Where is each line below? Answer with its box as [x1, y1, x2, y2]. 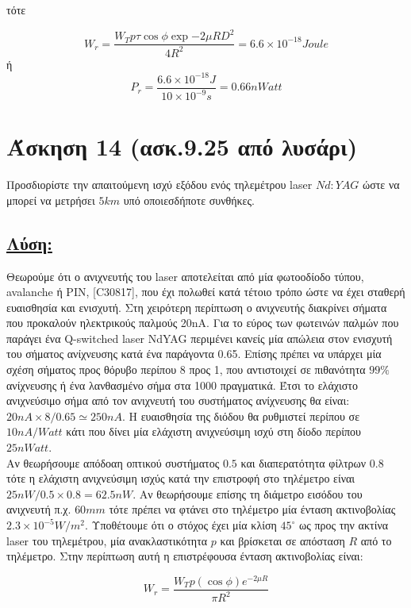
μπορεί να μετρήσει [6, 191, 95, 208]
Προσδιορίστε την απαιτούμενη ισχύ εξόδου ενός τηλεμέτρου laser [6, 176, 313, 193]
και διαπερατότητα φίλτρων [240, 454, 367, 471]
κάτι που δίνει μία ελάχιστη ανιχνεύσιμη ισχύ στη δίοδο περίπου [66, 423, 361, 440]
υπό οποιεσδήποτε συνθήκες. [123, 191, 255, 208]
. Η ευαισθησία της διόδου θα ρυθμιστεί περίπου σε [121, 407, 360, 424]
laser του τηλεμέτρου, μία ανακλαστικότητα [6, 532, 208, 548]
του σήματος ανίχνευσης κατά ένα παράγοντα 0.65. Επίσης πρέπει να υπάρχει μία [6, 345, 382, 362]
